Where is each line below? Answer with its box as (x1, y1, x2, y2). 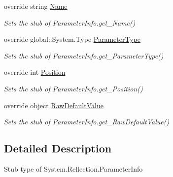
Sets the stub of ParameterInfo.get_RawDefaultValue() (4, 117, 170, 127)
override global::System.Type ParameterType (4, 34, 140, 44)
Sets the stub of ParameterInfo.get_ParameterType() (4, 50, 164, 60)
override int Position (4, 67, 66, 77)
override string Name (4, 1, 68, 11)
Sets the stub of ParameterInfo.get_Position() (4, 83, 143, 93)
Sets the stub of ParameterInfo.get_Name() (4, 17, 136, 28)
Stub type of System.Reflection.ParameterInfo (4, 163, 143, 174)
